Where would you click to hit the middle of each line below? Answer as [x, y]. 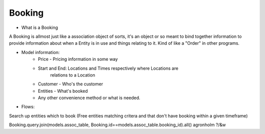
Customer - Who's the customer [70, 84]
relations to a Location [73, 75]
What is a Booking [40, 27]
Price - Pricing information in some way [78, 59]
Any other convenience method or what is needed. [89, 98]
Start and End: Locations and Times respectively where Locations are [108, 68]
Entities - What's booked [63, 91]
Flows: [28, 107]
